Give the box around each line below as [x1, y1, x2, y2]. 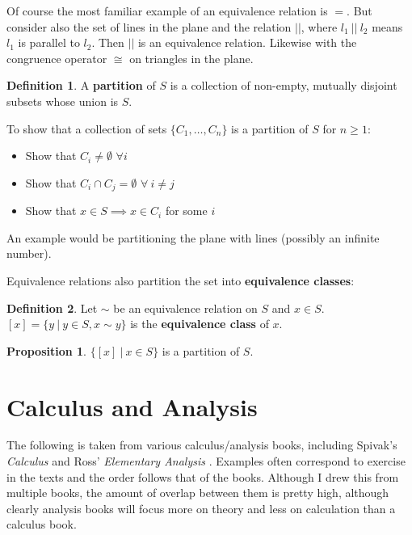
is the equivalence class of [130, 315, 269, 332]
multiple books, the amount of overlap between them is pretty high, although [6, 484, 389, 501]
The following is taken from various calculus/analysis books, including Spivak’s [6, 436, 397, 453]
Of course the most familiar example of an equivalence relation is [6, 2, 328, 19]
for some [165, 202, 208, 219]
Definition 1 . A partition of [6, 77, 156, 94]
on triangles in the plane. [129, 49, 254, 66]
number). [6, 245, 52, 262]
